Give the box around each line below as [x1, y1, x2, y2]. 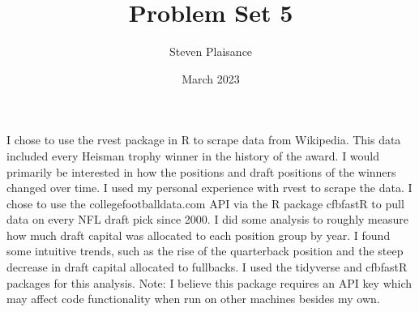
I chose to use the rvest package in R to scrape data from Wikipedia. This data [6, 131, 401, 148]
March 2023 [182, 70, 240, 87]
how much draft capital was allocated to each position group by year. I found [6, 226, 391, 243]
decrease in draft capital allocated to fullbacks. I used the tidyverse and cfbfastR [6, 259, 408, 276]
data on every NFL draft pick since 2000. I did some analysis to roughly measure [6, 211, 408, 228]
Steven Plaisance [169, 43, 253, 60]
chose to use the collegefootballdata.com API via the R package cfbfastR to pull [6, 194, 404, 212]
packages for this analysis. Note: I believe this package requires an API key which [6, 274, 413, 291]
